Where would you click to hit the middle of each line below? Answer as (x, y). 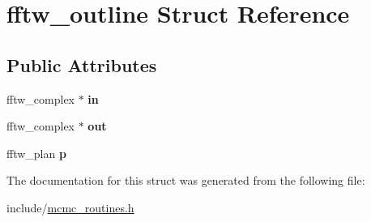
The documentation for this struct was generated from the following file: (186, 180)
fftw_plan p (36, 153)
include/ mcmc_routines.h (70, 207)
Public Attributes (82, 64)
